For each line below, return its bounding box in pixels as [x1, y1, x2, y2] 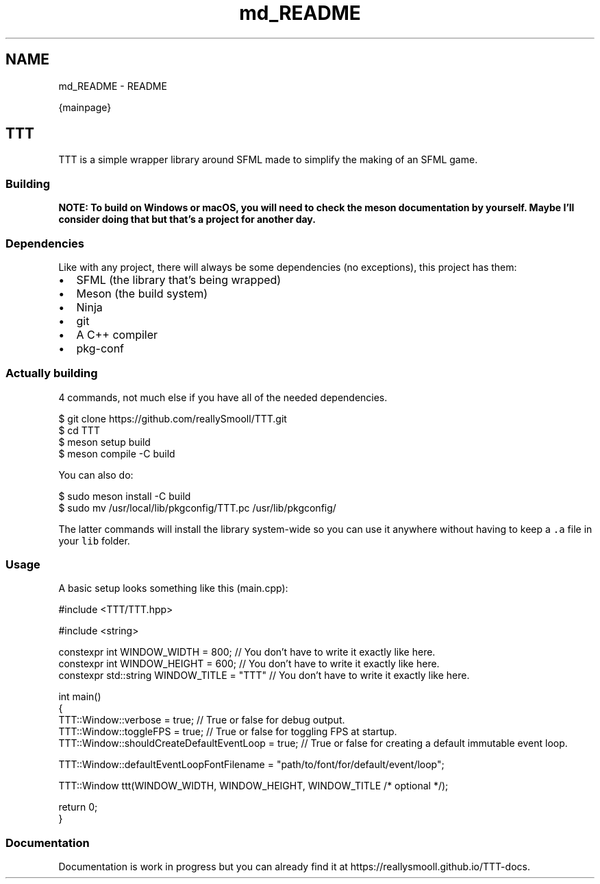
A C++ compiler [76, 327, 158, 342]
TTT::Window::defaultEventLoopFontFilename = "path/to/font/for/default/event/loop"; [58, 758, 445, 771]
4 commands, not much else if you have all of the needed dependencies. [58, 391, 388, 403]
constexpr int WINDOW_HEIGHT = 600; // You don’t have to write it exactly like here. [58, 658, 440, 670]
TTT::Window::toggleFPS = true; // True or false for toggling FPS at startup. [58, 726, 397, 738]
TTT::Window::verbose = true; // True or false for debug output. [58, 714, 345, 726]
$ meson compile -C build [58, 447, 175, 459]
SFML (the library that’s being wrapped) [76, 272, 282, 287]
